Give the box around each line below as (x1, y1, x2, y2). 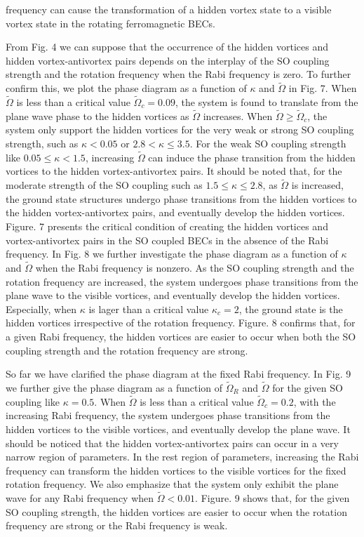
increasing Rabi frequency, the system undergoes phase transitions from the (6, 408, 330, 423)
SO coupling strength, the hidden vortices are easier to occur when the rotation (6, 504, 347, 519)
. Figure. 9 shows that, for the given (195, 491, 350, 505)
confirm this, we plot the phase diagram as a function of (6, 81, 247, 95)
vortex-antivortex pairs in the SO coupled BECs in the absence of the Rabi (6, 232, 329, 247)
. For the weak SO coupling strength (189, 136, 346, 150)
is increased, (291, 178, 344, 192)
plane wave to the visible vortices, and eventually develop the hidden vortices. (6, 288, 340, 303)
